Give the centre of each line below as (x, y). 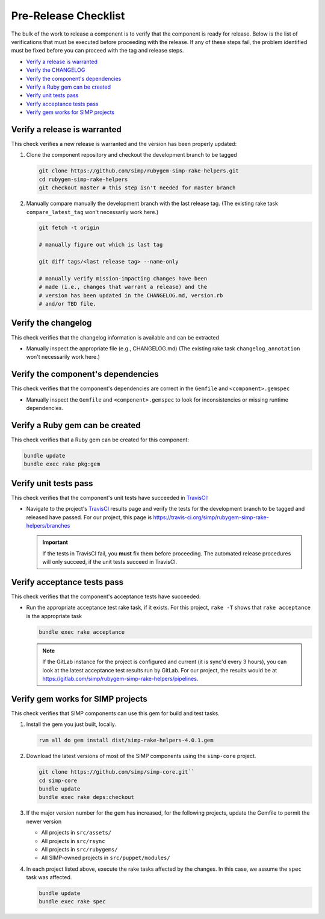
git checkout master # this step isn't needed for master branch (137, 188)
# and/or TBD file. (67, 304)
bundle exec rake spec (72, 902)
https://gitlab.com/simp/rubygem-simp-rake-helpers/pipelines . (120, 678)
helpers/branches (48, 525)
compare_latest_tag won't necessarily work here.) (92, 212)
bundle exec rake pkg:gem (62, 464)
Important (55, 542)
